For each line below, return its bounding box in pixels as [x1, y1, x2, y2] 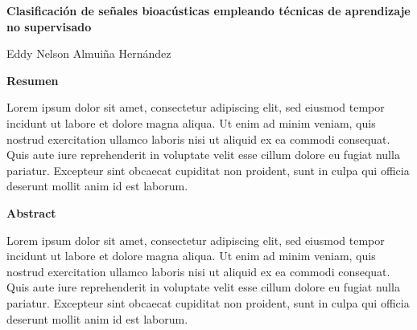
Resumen [6, 71, 59, 88]
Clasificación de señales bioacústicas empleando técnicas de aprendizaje [6, 2, 411, 18]
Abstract [6, 204, 56, 221]
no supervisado [6, 18, 92, 35]
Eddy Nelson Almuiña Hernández [6, 45, 171, 62]
